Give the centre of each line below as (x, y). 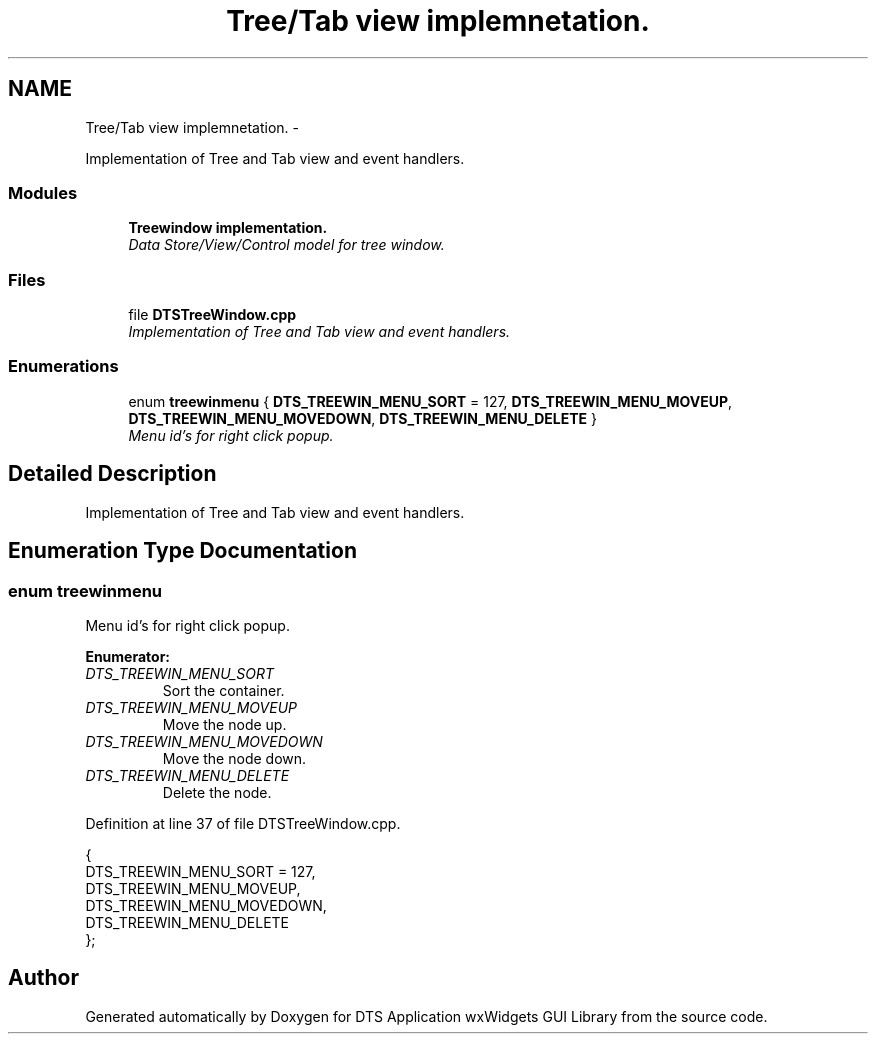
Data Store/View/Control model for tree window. (286, 245)
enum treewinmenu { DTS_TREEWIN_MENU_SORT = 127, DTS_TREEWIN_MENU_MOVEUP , (430, 401)
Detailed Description (112, 474)
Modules (43, 192)
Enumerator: (128, 656)
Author (43, 978)
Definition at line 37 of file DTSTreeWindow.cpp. (243, 823)
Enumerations (63, 366)
